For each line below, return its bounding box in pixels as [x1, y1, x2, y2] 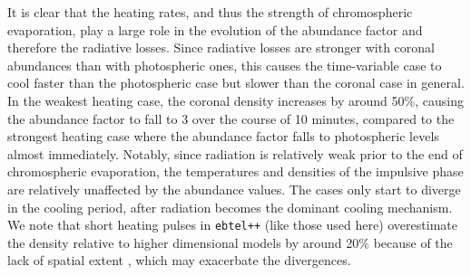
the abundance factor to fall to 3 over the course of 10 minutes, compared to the [7, 109, 455, 128]
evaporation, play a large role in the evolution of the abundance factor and [7, 20, 423, 39]
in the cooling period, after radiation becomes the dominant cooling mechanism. [7, 197, 453, 216]
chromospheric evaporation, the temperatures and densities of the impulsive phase [7, 162, 464, 181]
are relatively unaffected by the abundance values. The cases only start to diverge [7, 179, 461, 198]
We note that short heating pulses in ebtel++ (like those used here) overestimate [7, 215, 457, 234]
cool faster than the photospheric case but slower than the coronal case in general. [7, 73, 465, 92]
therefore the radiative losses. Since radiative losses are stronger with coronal [7, 38, 435, 57]
